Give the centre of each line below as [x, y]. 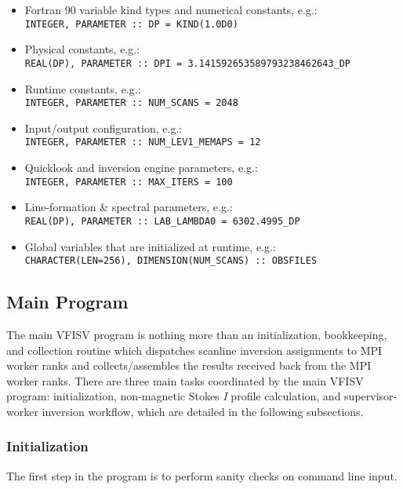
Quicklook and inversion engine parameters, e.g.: [141, 167]
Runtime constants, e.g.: [83, 88]
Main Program [67, 302]
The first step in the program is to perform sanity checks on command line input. [202, 475]
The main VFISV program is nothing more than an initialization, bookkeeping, [197, 334]
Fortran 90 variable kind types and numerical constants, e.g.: [171, 9]
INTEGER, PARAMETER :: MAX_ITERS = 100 [129, 182]
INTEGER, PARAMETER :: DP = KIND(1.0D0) [131, 24]
